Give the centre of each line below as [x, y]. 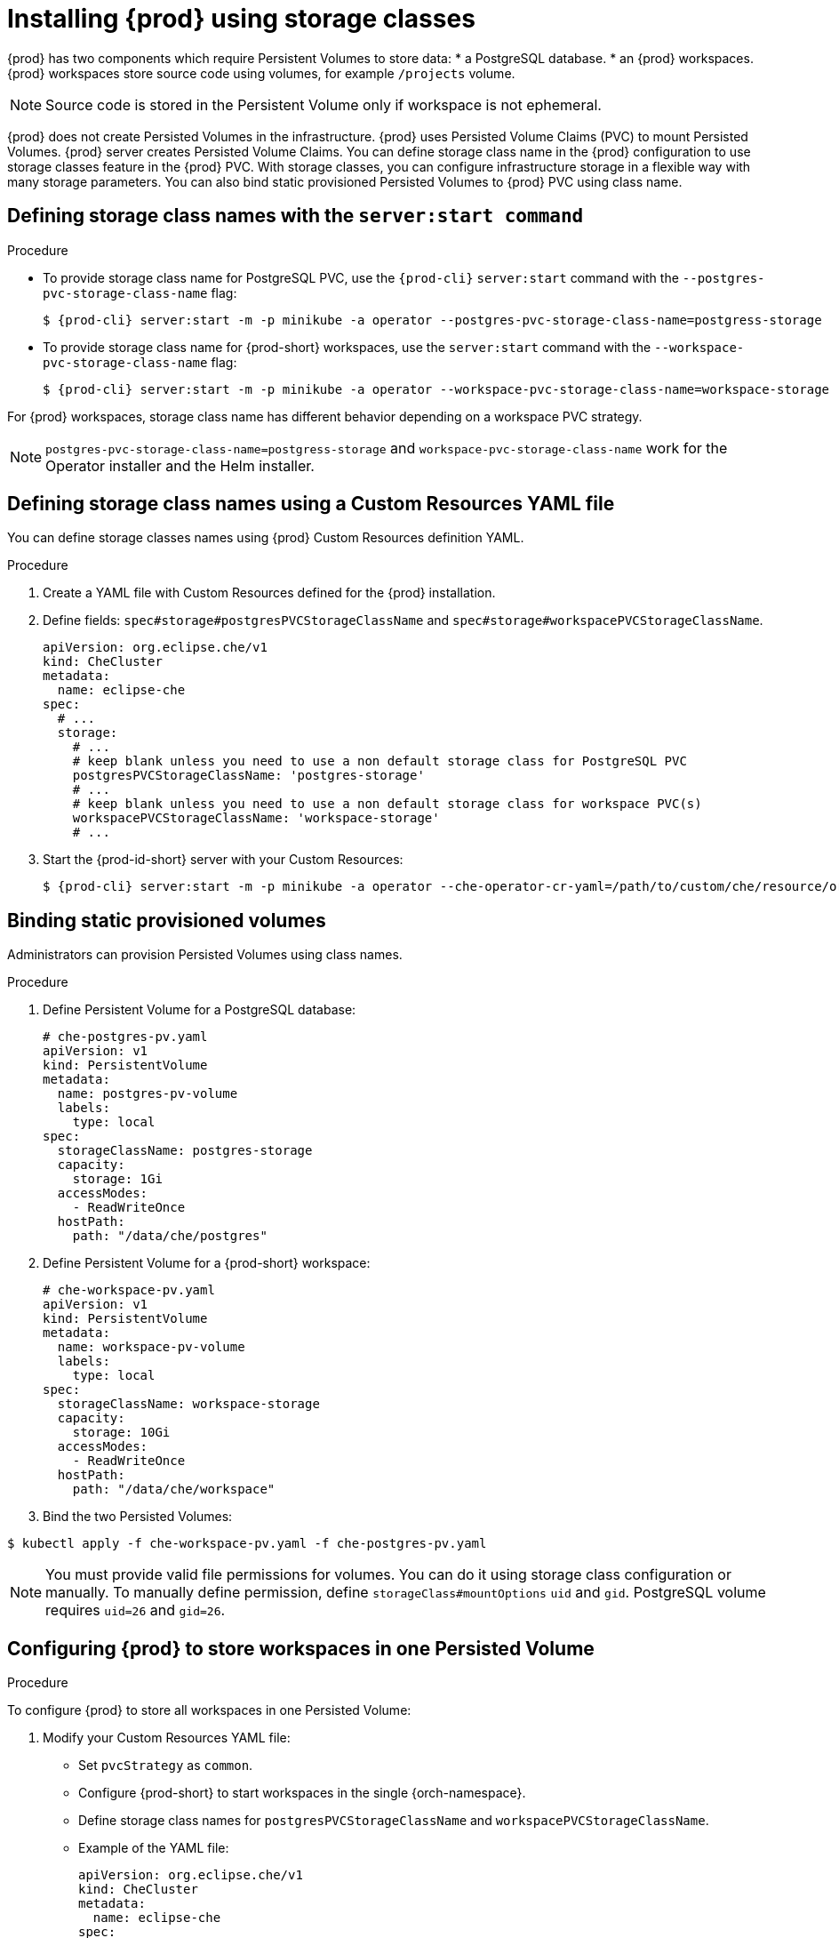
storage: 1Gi [117, 1179]
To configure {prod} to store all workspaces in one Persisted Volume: [209, 1710]
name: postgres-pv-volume [148, 1094]
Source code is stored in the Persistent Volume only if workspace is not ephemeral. [324, 104]
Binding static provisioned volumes [167, 920]
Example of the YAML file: [154, 1848]
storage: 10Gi [121, 1433]
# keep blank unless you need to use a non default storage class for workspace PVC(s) [387, 804]
